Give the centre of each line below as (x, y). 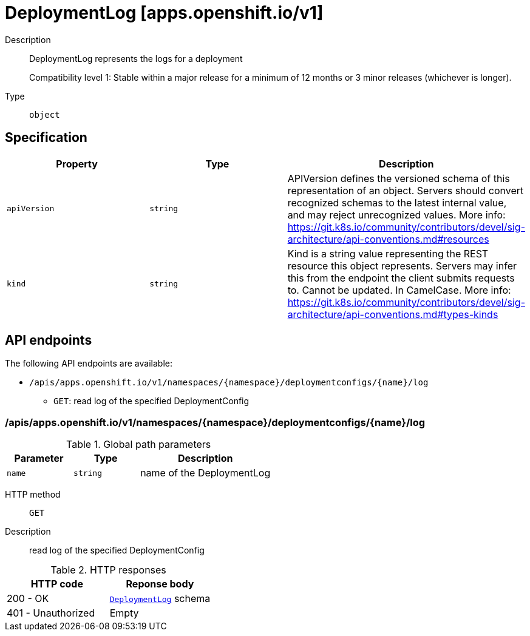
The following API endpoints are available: (89, 364)
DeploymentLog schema (160, 599)
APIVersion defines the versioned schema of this (399, 178)
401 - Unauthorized (51, 613)
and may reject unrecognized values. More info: (396, 215)
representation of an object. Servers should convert (406, 190)
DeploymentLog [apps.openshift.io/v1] (164, 13)
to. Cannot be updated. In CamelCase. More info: (399, 290)
